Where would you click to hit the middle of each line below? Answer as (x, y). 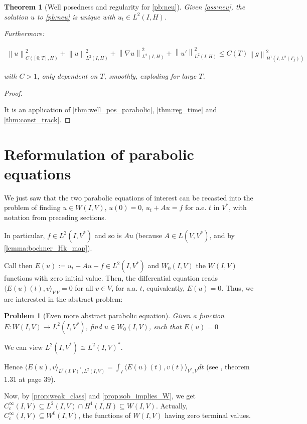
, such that (165, 326)
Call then (18, 265)
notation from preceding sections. (55, 217)
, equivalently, (164, 287)
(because (149, 235)
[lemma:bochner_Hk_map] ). (48, 247)
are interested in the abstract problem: (63, 298)
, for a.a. (125, 287)
